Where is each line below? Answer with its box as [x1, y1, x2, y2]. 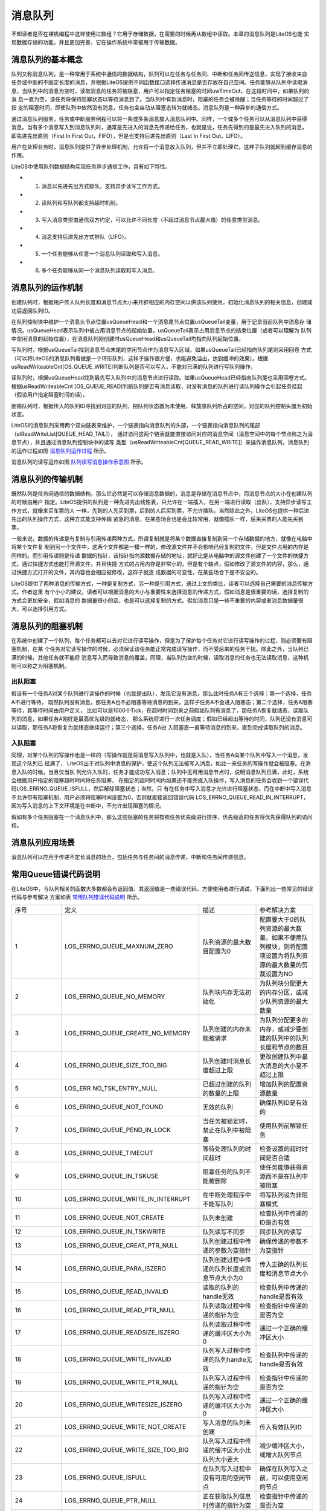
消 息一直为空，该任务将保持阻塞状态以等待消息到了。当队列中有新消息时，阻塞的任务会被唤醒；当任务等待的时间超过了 [11, 95, 309, 103]
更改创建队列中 [259, 1052, 302, 1061]
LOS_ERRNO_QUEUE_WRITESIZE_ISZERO [64, 1400, 182, 1408]
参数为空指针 [214, 1246, 252, 1254]
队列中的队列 [271, 1034, 308, 1042]
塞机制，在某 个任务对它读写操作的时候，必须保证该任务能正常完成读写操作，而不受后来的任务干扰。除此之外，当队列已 [11, 645, 309, 653]
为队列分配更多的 [259, 1015, 308, 1024]
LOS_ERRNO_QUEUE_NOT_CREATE [64, 1213, 165, 1221]
